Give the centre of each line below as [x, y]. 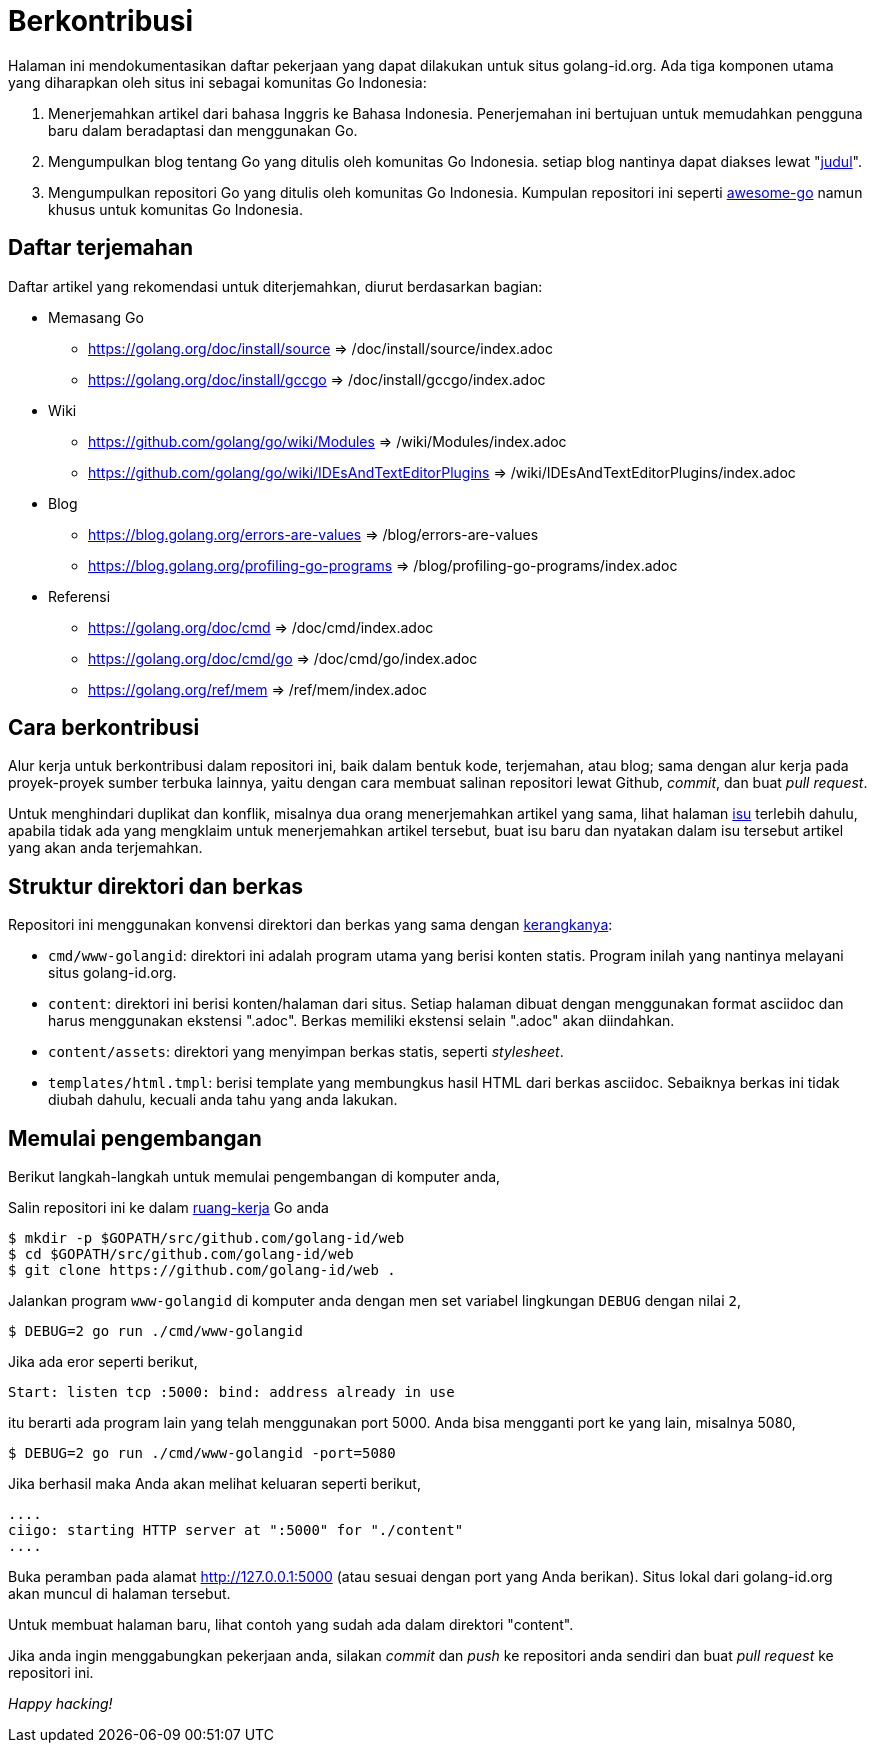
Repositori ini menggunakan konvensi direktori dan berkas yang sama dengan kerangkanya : [310, 925]
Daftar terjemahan [101, 248]
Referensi [79, 596]
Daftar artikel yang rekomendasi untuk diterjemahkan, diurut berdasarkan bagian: [275, 286]
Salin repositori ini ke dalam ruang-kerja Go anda [168, 1208]
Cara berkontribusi [104, 728]
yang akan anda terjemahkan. [105, 848]
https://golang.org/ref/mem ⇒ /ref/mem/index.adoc [258, 689]
